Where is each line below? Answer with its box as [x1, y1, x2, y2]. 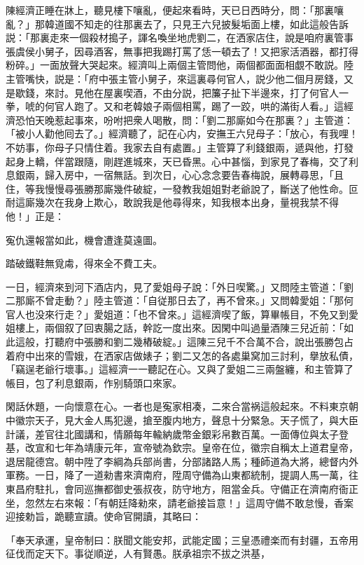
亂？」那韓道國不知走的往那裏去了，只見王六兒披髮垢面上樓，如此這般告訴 [6, 16, 349, 31]
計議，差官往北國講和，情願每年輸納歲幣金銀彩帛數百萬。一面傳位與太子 [6, 426, 339, 441]
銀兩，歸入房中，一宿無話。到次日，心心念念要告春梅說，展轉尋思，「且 [15, 168, 344, 182]
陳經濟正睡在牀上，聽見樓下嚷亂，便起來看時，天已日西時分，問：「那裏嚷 [6, 3, 344, 17]
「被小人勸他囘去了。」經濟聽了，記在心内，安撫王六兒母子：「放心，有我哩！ [6, 126, 358, 141]
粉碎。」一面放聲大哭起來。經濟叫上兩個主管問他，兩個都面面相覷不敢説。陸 [6, 57, 353, 72]
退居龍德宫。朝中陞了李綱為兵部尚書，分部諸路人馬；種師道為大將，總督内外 [6, 454, 358, 468]
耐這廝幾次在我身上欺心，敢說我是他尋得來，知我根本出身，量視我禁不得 [6, 195, 339, 210]
